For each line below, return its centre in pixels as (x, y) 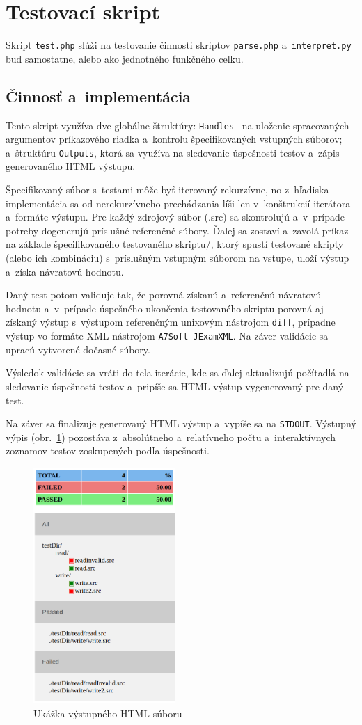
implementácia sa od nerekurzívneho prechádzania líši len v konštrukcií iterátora (178, 203)
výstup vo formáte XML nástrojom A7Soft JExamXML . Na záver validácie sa (167, 336)
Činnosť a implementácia (99, 96)
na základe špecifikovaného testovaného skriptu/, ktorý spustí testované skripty (175, 244)
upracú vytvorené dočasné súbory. (78, 349)
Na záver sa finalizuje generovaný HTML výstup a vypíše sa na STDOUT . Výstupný (181, 423)
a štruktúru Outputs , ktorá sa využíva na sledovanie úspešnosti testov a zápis (173, 152)
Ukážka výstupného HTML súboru (108, 713)
